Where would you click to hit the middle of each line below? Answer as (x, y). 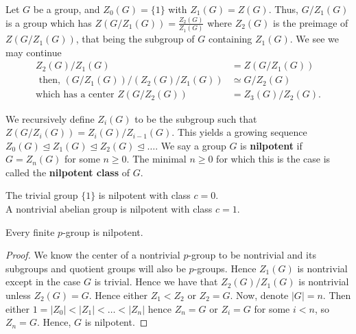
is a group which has (49, 22)
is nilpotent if (271, 145)
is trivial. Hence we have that (156, 282)
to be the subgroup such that (196, 118)
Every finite (30, 231)
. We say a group (191, 145)
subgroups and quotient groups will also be (96, 268)
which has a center (75, 95)
